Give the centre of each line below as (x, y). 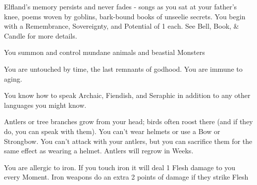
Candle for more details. (41, 35)
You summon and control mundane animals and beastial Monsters (104, 52)
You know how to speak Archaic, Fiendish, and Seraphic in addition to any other (127, 95)
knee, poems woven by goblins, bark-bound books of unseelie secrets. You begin (125, 16)
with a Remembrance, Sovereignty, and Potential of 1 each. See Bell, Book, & (122, 26)
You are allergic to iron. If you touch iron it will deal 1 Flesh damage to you (120, 167)
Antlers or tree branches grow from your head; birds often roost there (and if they (128, 121)
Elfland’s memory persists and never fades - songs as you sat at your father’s (121, 6)
